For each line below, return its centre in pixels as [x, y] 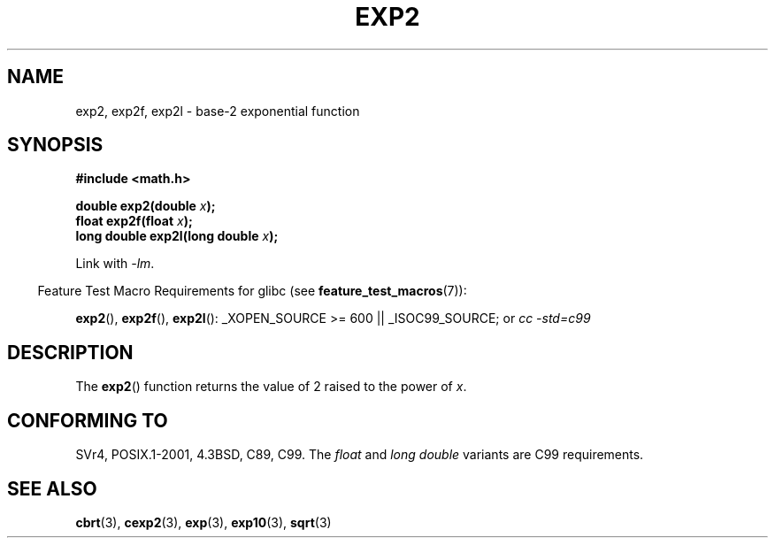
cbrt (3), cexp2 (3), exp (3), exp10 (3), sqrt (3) [203, 522]
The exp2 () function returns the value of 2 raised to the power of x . [271, 387]
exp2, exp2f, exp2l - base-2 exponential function [218, 111]
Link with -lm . [115, 264]
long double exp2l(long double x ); [177, 236]
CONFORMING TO [88, 420]
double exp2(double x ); [146, 206]
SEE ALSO [52, 488]
